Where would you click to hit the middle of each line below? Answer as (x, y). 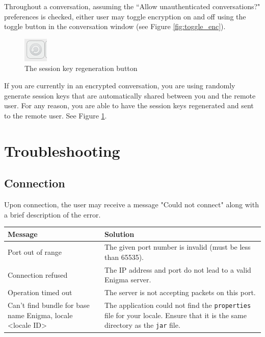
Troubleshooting (62, 150)
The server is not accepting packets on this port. (180, 292)
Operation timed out (40, 292)
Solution (119, 234)
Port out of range (35, 252)
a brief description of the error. (52, 214)
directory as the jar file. (142, 325)
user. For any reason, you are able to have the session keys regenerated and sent (129, 105)
